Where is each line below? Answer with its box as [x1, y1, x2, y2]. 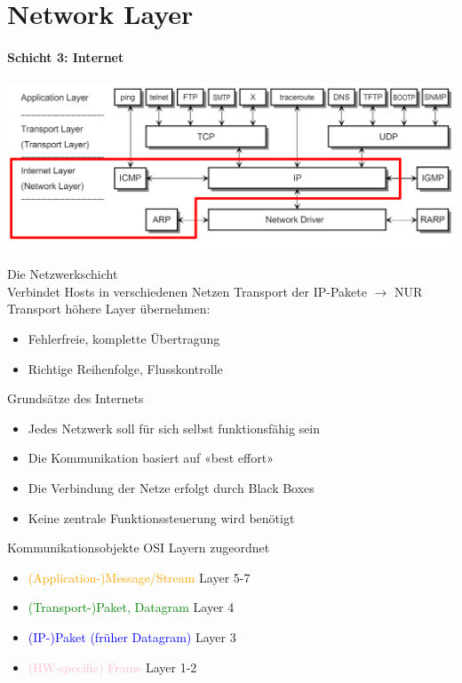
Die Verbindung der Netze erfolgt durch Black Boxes [28, 479, 315, 497]
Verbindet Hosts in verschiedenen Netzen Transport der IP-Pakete [7, 282, 367, 300]
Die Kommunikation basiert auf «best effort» [28, 449, 274, 467]
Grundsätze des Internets [7, 389, 144, 408]
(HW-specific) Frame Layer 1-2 [28, 657, 197, 676]
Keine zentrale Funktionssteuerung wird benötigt [28, 508, 295, 527]
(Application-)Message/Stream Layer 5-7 [28, 568, 251, 586]
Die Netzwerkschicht [7, 265, 118, 283]
